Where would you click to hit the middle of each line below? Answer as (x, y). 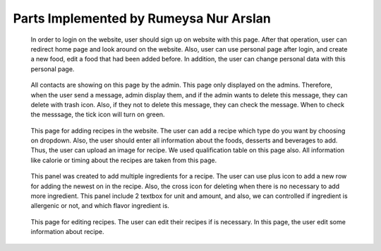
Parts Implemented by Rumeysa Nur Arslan (142, 18)
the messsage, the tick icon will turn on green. (98, 115)
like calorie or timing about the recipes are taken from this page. (124, 160)
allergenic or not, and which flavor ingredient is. (100, 206)
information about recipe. (67, 232)
